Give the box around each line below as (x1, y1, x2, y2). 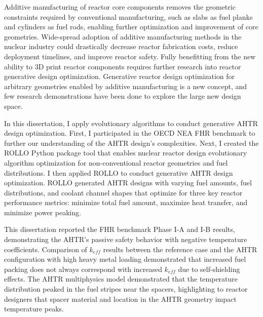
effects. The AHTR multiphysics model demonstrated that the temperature (4, 273, 238, 284)
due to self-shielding (178, 263, 240, 274)
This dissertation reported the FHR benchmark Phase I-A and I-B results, (4, 224, 235, 234)
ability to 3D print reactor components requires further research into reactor (4, 61, 241, 71)
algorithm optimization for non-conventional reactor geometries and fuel (4, 157, 228, 168)
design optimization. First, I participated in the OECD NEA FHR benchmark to (4, 128, 255, 138)
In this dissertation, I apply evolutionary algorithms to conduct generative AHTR (4, 117, 258, 128)
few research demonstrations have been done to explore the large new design (4, 91, 241, 101)
